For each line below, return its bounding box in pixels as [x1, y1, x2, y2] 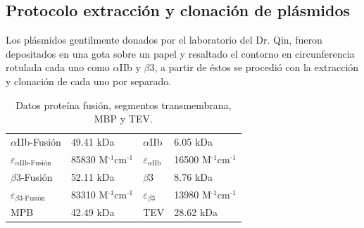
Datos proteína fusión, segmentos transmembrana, [15, 97, 232, 112]
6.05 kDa [174, 134, 213, 149]
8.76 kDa [174, 169, 213, 184]
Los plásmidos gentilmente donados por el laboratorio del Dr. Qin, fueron [6, 32, 322, 47]
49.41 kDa [70, 134, 115, 149]
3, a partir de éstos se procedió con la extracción [149, 60, 359, 75]
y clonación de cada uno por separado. [6, 73, 172, 88]
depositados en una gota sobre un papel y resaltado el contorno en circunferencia [6, 46, 355, 61]
